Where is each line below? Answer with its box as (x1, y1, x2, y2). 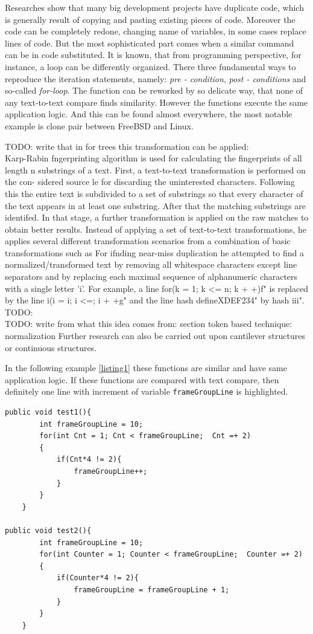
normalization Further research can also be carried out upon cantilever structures (5, 329, 305, 342)
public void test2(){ (5, 526, 92, 535)
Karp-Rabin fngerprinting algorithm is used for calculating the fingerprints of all (5, 152, 302, 164)
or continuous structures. (5, 341, 97, 354)
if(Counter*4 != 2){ (56, 574, 139, 583)
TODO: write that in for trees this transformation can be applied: (5, 140, 249, 152)
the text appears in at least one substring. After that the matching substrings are (5, 199, 306, 212)
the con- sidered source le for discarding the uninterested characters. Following (5, 175, 295, 188)
